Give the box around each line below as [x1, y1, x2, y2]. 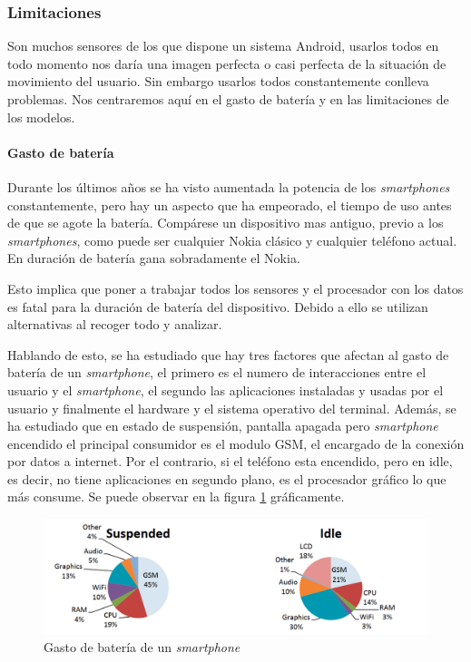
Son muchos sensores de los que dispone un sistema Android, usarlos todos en [7, 36, 439, 55]
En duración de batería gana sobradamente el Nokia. [7, 248, 300, 268]
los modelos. [7, 107, 75, 126]
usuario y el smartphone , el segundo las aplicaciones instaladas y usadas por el [7, 380, 444, 399]
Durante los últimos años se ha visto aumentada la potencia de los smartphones [7, 177, 450, 196]
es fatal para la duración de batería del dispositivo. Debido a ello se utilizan [7, 297, 428, 316]
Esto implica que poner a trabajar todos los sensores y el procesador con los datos [7, 278, 464, 297]
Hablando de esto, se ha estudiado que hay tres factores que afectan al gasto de [7, 345, 449, 364]
